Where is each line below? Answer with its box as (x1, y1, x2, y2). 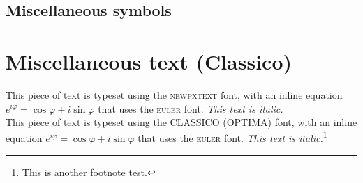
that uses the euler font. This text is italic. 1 (138, 129, 327, 145)
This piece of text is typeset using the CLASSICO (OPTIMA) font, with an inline (6, 115, 357, 129)
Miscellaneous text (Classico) (6, 47, 292, 75)
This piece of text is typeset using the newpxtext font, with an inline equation (6, 87, 343, 102)
